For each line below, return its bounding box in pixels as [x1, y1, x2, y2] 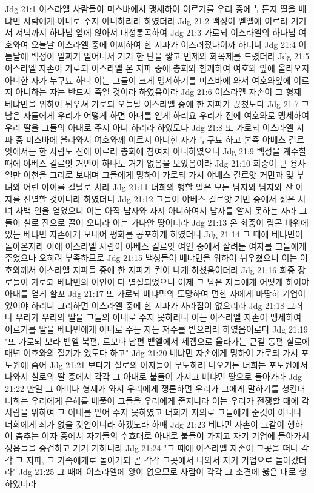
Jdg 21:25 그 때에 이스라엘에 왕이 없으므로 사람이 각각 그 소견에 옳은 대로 [18, 465, 296, 478]
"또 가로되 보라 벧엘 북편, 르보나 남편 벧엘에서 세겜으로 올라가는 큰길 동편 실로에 [5, 334, 310, 347]
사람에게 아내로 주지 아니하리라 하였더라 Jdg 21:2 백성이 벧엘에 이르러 [23, 14, 289, 27]
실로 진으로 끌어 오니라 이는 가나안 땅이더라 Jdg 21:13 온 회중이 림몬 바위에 [23, 216, 309, 228]
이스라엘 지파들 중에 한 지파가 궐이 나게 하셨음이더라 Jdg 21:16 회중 [39, 263, 295, 276]
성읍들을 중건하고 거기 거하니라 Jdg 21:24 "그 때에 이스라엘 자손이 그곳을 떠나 [5, 441, 298, 454]
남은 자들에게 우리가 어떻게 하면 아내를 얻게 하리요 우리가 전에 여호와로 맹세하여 [5, 109, 310, 122]
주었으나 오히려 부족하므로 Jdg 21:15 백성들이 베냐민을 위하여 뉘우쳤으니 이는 [5, 251, 298, 264]
